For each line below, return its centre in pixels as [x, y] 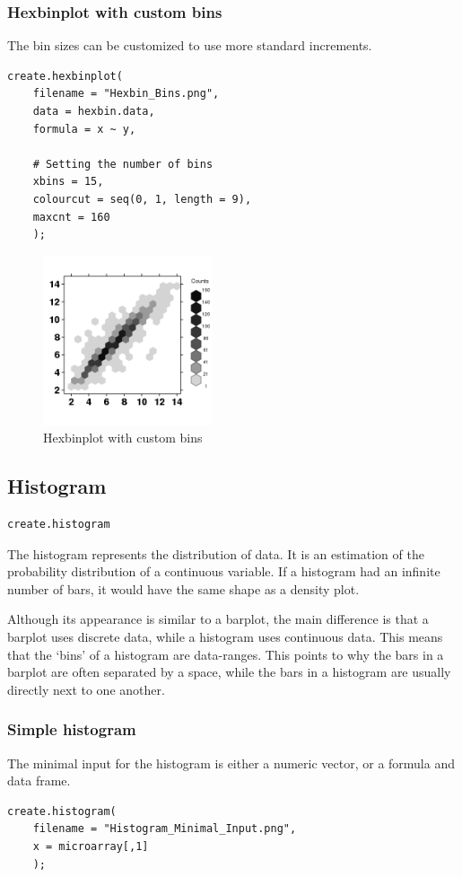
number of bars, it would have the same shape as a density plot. [183, 588]
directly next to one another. [86, 689]
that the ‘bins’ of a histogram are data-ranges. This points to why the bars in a [226, 654]
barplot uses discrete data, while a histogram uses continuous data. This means [225, 637]
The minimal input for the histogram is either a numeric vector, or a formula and [231, 763]
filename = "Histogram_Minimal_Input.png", [165, 829]
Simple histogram [72, 729]
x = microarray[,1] [91, 847]
